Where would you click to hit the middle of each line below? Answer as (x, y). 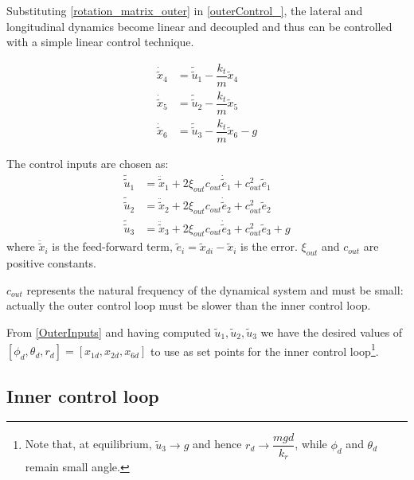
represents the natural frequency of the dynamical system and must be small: (215, 289)
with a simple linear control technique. (100, 42)
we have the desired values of (332, 332)
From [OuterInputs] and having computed (109, 332)
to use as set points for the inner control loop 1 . (264, 349)
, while (311, 444)
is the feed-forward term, (112, 246)
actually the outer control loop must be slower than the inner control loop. (189, 305)
